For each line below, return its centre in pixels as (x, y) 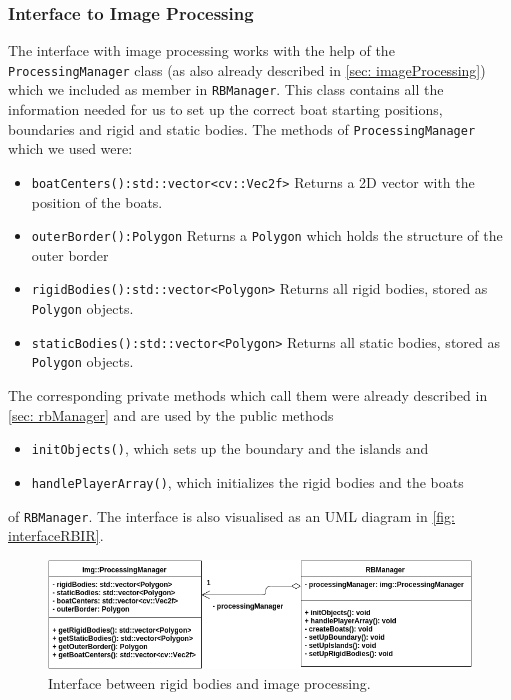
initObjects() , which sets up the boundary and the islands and (230, 448)
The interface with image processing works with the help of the (201, 50)
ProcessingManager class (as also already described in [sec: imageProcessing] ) (247, 69)
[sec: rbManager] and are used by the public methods (171, 414)
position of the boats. (97, 201)
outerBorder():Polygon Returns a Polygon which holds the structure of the (267, 235)
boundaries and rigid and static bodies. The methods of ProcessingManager (242, 128)
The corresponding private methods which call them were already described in (248, 395)
